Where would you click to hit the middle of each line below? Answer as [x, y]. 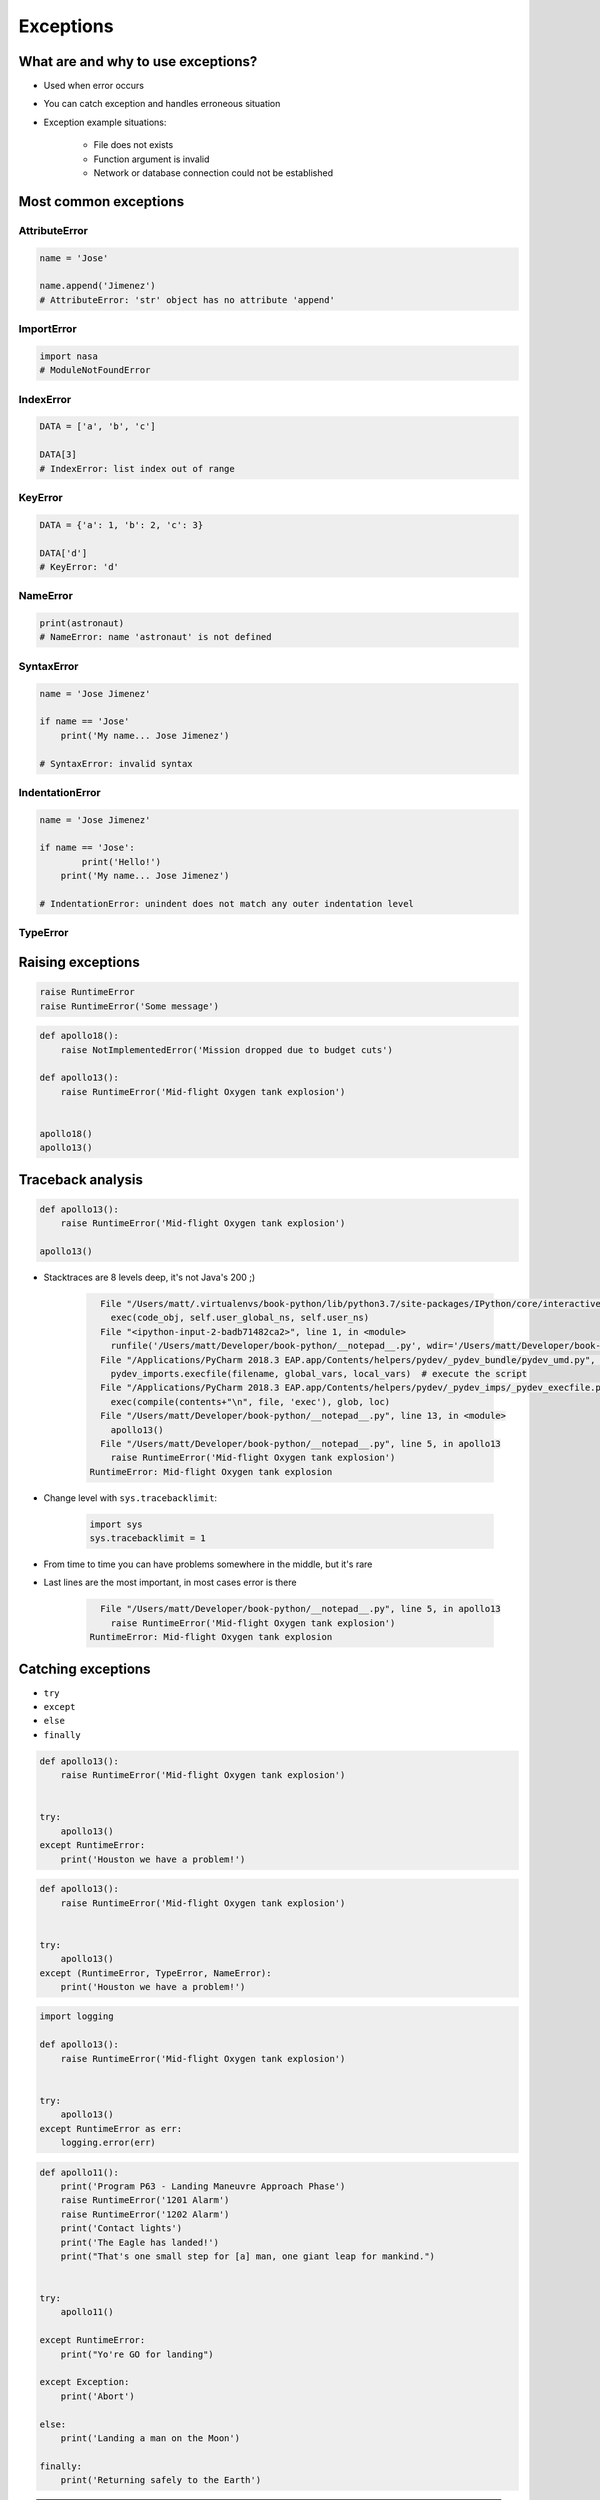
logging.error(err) [108, 2142]
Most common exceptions [101, 201]
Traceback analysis [81, 1179]
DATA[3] [58, 454]
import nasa [69, 356]
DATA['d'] [63, 553]
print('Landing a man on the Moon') [150, 2438]
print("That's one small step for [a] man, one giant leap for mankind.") [247, 2256]
